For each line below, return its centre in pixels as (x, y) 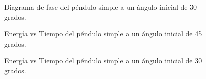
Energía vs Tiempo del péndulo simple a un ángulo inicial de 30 (103, 61)
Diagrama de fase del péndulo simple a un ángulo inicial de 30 (101, 7)
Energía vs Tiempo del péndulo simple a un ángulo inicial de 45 (103, 34)
